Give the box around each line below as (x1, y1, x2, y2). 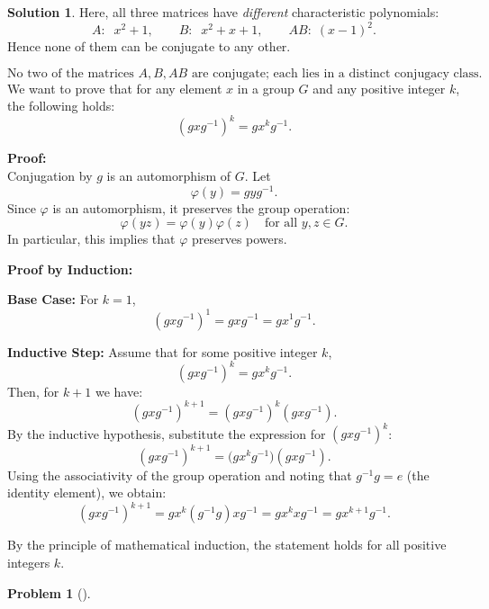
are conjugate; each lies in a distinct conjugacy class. (191, 67, 483, 80)
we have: (95, 381, 143, 400)
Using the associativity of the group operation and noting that (7, 465, 352, 484)
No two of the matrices (7, 67, 134, 80)
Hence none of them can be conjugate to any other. (7, 37, 291, 56)
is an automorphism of (106, 166, 231, 184)
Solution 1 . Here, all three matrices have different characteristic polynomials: (7, 3, 439, 21)
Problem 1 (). (7, 583, 91, 602)
